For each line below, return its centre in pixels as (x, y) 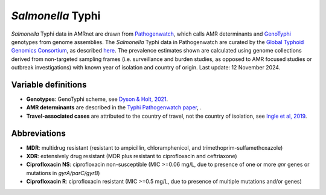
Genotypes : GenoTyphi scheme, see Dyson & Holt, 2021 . (97, 99)
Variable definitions (49, 85)
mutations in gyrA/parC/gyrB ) (63, 173)
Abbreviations (38, 133)
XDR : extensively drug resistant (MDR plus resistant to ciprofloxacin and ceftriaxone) (132, 156)
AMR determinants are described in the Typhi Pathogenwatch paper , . (114, 107)
